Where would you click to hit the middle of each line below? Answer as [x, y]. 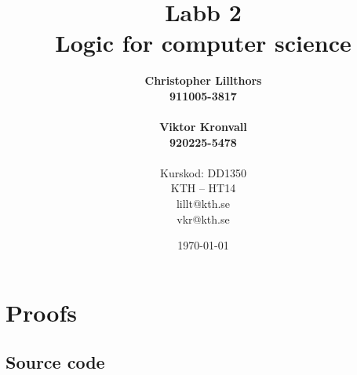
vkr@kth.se [203, 218]
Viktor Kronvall [203, 127]
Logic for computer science [203, 43]
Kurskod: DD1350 [203, 172]
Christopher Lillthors [203, 80]
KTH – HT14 [203, 188]
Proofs [41, 312]
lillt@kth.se [203, 204]
